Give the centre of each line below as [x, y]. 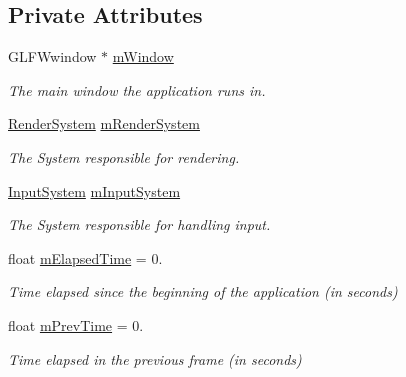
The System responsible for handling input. [139, 224]
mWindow [143, 56]
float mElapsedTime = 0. [85, 257]
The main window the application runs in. [137, 89]
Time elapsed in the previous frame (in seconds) [155, 358]
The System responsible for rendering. [124, 156]
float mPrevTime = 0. [76, 324]
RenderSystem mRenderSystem [104, 123]
